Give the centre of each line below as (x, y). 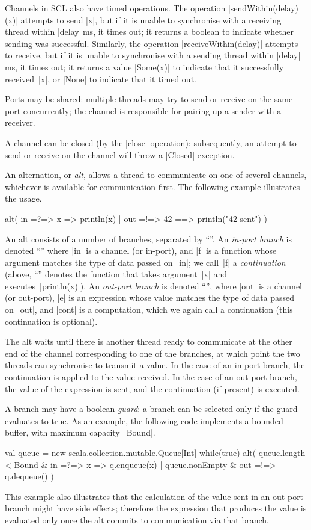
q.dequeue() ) (29, 476)
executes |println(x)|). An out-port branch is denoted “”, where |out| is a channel (154, 285)
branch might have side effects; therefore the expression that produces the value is (156, 508)
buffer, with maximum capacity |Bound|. (80, 432)
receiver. (20, 122)
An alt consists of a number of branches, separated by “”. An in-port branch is (148, 239)
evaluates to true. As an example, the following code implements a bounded (144, 420)
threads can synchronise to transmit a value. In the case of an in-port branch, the (155, 365)
